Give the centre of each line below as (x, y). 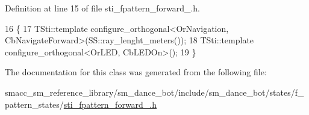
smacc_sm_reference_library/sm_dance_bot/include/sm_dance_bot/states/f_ (154, 92)
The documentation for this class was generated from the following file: (136, 72)
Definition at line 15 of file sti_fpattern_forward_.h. (103, 8)
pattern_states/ (34, 104)
